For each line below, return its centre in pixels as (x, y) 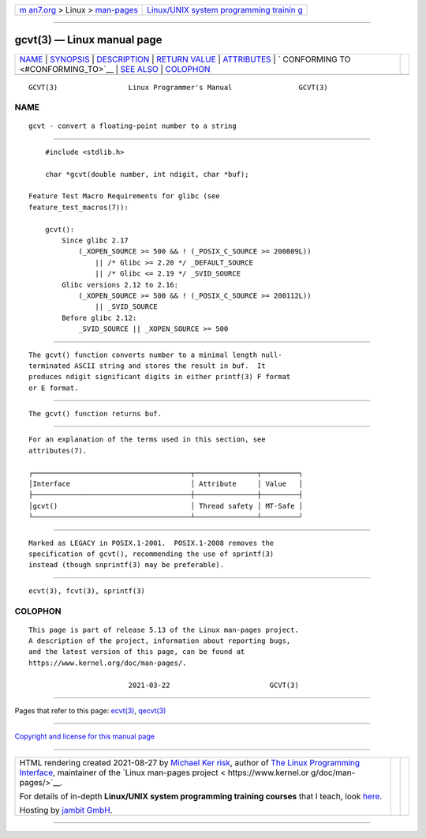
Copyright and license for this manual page (85, 737)
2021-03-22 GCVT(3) (213, 685)
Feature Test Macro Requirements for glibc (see (124, 196)
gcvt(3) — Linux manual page (88, 40)
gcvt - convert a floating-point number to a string (133, 126)
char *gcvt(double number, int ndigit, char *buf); (147, 174)
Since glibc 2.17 (95, 240)
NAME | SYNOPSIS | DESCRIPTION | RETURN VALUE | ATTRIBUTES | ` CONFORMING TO (185, 59)
